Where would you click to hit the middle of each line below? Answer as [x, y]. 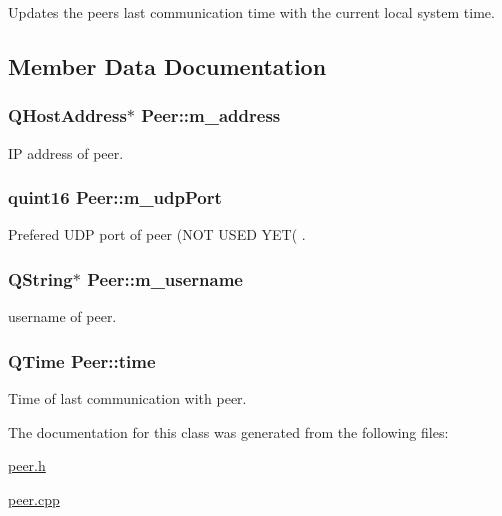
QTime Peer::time [82, 360]
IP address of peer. [66, 152]
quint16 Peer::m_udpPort [115, 197]
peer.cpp [34, 498]
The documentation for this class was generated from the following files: [228, 431]
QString [40, 278]
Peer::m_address [211, 115]
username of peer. [62, 316]
